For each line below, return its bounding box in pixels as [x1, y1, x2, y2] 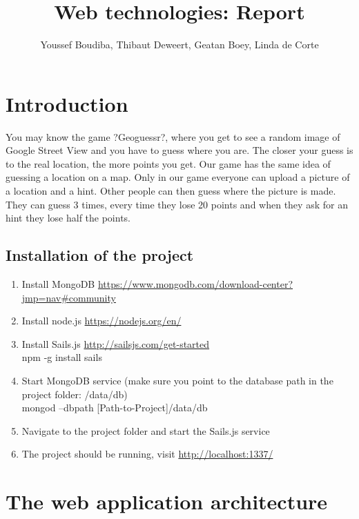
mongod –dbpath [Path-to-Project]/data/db [21, 400, 208, 415]
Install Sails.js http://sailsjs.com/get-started [21, 336, 210, 351]
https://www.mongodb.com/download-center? [97, 277, 293, 291]
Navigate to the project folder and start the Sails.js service [21, 423, 270, 438]
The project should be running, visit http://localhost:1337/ [21, 447, 273, 461]
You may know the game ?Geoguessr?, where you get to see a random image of [6, 129, 340, 144]
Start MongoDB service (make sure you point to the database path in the [21, 373, 333, 387]
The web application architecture [6, 487, 328, 516]
